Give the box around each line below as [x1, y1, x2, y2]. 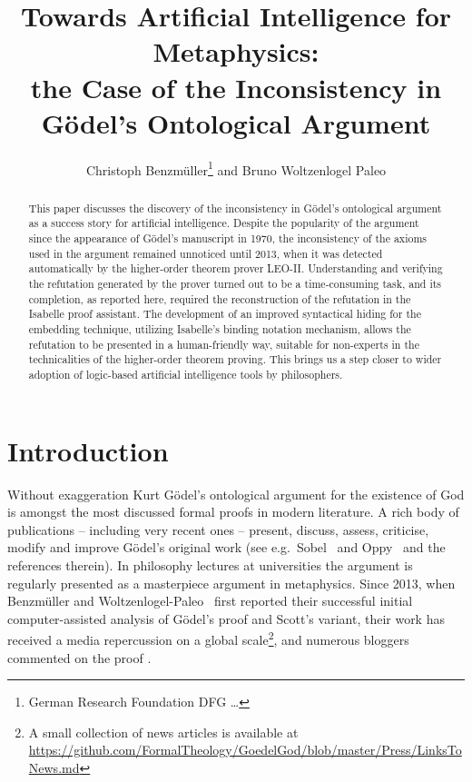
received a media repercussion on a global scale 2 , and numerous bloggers [7, 628, 409, 648]
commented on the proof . [7, 648, 152, 667]
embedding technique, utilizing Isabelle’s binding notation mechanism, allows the [28, 321, 411, 336]
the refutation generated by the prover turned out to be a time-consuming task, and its [28, 276, 441, 292]
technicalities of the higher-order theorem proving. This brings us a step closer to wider [28, 351, 442, 367]
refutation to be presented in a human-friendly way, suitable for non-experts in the [28, 336, 419, 351]
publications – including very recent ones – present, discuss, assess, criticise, [7, 520, 429, 539]
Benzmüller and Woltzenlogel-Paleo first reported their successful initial [7, 591, 413, 610]
